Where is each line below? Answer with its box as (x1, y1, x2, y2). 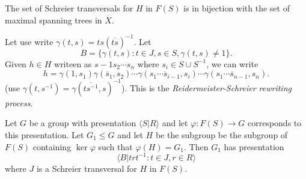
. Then (184, 140, 209, 153)
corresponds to (247, 117, 302, 129)
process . (5, 96, 33, 109)
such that (98, 140, 133, 153)
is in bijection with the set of (183, 2, 290, 14)
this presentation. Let (5, 128, 84, 141)
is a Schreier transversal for (36, 162, 137, 174)
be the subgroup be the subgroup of (155, 128, 288, 141)
